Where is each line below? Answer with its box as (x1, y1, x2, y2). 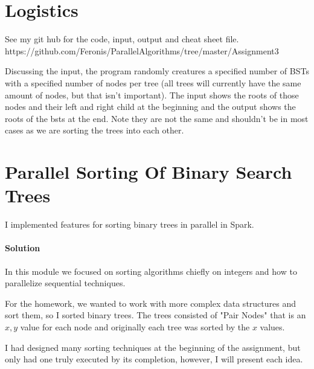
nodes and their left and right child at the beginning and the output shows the (5, 100, 296, 113)
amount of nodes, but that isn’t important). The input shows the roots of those (5, 88, 299, 101)
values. (260, 320, 285, 333)
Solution (5, 242, 40, 254)
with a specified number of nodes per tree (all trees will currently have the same (5, 76, 301, 89)
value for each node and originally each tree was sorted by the (20, 320, 250, 333)
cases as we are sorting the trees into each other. (5, 124, 184, 136)
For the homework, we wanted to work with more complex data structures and (5, 297, 296, 309)
